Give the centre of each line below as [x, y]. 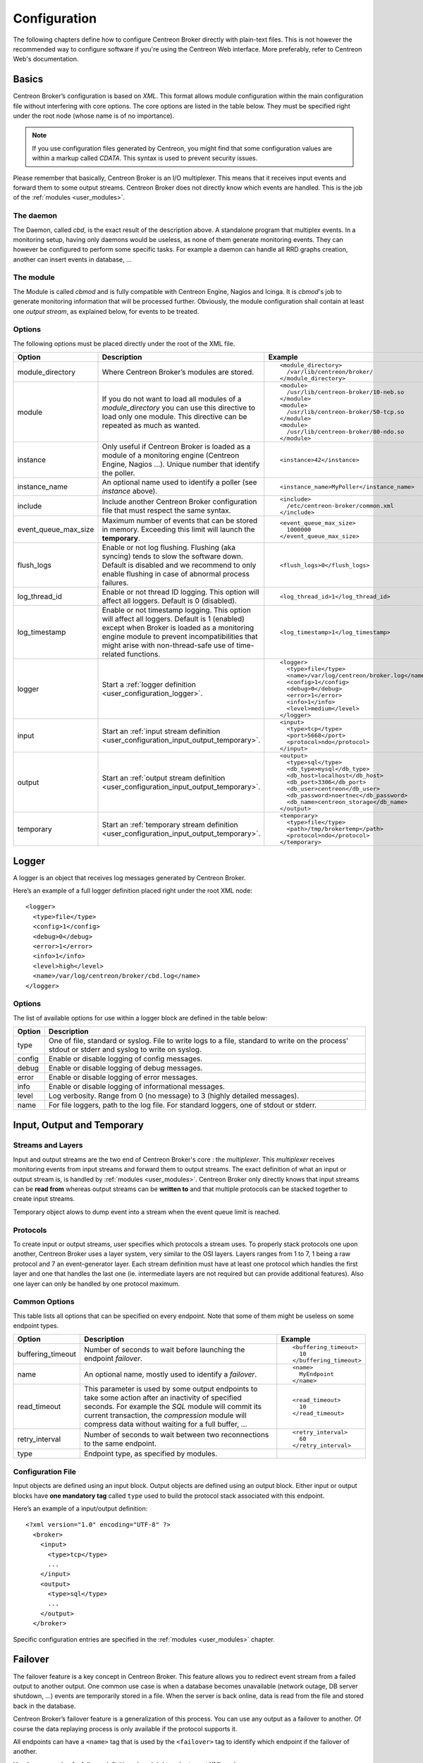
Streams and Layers [48, 1145]
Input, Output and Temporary [78, 1125]
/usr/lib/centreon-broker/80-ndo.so [345, 432]
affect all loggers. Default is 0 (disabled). [170, 601]
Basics [28, 79]
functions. [144, 654]
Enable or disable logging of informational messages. [137, 1087]
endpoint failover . [113, 1358]
